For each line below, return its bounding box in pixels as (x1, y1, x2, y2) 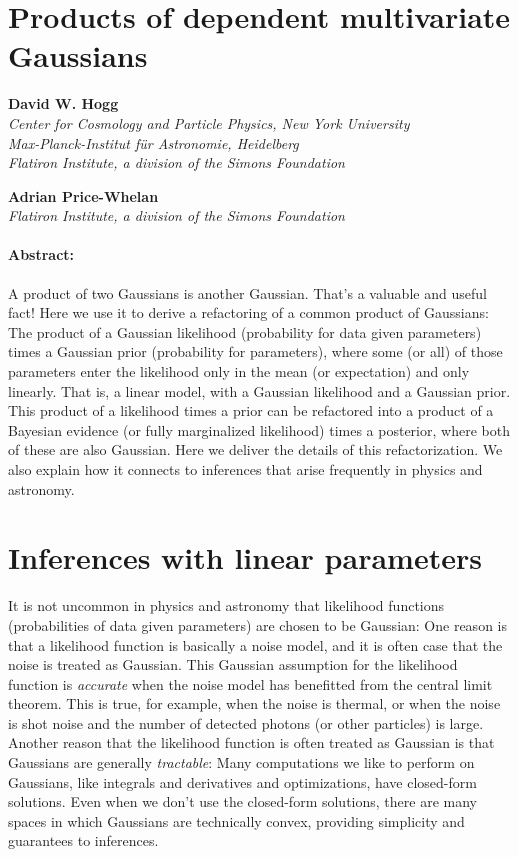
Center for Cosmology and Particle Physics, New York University (8, 112, 410, 133)
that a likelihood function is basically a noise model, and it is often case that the (8, 634, 503, 655)
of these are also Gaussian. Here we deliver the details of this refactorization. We (8, 439, 503, 460)
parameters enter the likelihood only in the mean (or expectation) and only (8, 361, 470, 382)
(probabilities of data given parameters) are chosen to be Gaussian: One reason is (8, 614, 507, 635)
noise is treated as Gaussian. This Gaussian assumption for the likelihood (8, 654, 458, 675)
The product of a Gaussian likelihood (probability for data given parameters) (8, 321, 482, 342)
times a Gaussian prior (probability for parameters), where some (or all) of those (8, 341, 503, 362)
